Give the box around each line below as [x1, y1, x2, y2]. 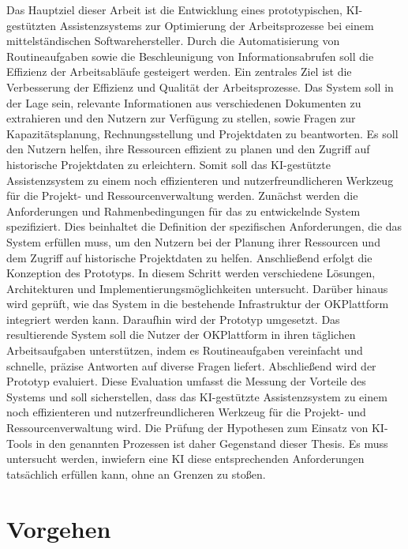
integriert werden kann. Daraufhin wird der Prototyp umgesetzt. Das [6, 310, 340, 327]
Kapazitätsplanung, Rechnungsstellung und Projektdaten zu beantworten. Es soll [6, 125, 399, 141]
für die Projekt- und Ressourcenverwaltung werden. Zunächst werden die [6, 187, 358, 204]
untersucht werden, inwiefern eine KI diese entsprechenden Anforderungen [6, 450, 365, 467]
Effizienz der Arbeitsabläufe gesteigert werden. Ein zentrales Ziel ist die [6, 63, 352, 80]
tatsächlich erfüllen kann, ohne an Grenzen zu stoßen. [6, 465, 266, 482]
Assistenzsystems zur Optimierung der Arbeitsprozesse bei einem [59, 17, 374, 33]
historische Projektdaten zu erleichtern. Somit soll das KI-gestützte [6, 156, 331, 172]
